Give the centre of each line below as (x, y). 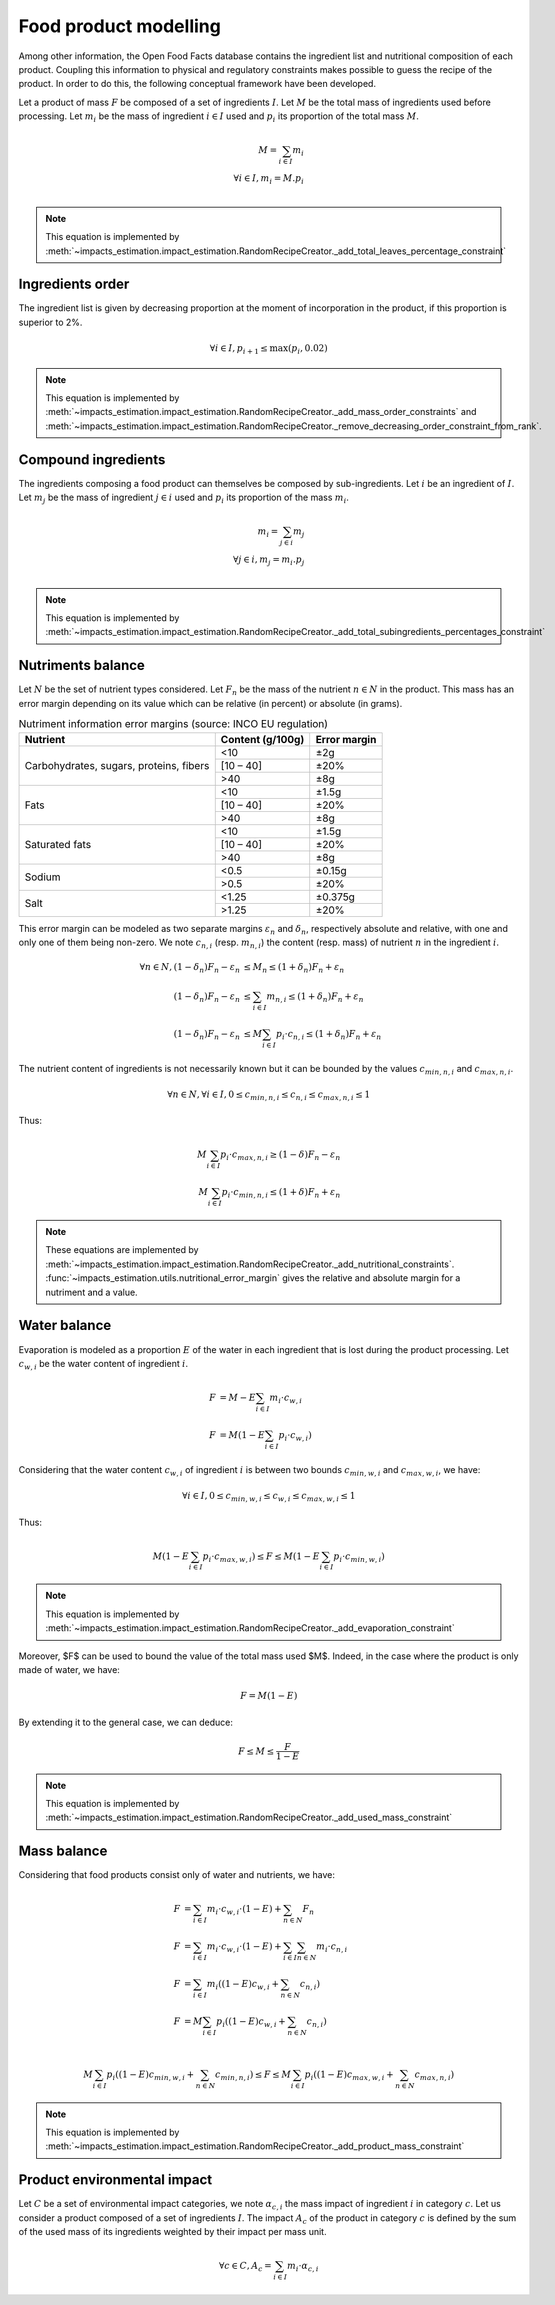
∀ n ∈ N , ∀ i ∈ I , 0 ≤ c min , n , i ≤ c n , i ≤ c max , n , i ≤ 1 (268, 1095)
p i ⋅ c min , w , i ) (359, 1557)
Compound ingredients (92, 459)
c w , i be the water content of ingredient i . (103, 1364)
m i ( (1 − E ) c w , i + (243, 1985)
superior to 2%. (50, 322)
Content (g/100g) (262, 739)
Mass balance (63, 1851)
